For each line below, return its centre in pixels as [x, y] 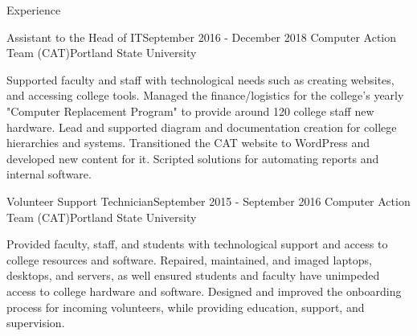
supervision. [36, 323]
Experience [34, 10]
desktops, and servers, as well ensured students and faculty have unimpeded [193, 275]
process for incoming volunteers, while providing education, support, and [186, 307]
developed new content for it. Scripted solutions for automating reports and [193, 158]
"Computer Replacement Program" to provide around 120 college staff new [190, 111]
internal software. [49, 174]
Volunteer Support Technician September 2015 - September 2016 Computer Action [208, 201]
